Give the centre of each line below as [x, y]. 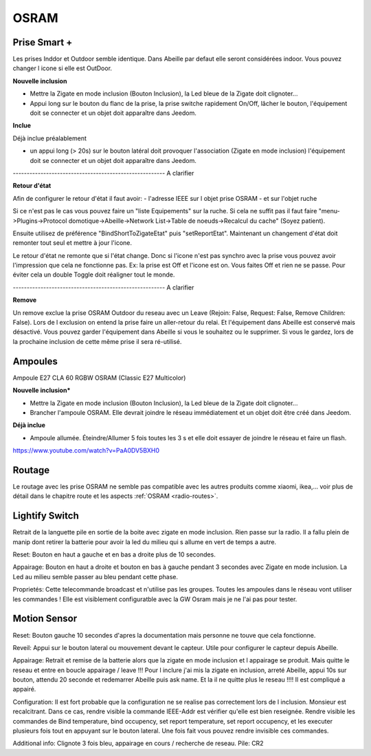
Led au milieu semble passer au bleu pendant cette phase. [95, 576]
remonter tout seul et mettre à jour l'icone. [72, 243]
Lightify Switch [46, 516]
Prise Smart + [43, 42]
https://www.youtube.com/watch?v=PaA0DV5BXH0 [86, 451]
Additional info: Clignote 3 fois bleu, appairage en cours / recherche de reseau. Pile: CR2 [138, 744]
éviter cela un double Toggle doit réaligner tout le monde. [94, 274]
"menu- [329, 211]
